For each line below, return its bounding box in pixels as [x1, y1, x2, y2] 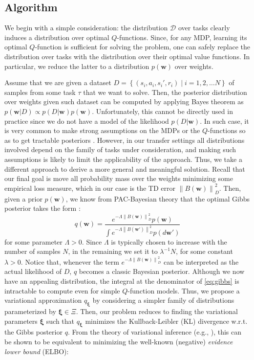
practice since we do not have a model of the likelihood [4, 115, 169, 126]
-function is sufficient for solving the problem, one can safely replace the [35, 42, 251, 52]
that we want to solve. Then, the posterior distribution [83, 87, 247, 97]
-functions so [208, 125, 246, 135]
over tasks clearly [178, 22, 230, 33]
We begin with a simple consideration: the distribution [4, 22, 168, 33]
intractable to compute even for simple [4, 285, 120, 295]
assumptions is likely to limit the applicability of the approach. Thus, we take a [4, 154, 242, 164]
